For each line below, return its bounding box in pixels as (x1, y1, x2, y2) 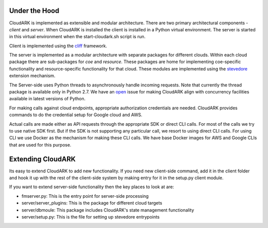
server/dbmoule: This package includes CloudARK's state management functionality (21, 207, 195, 213)
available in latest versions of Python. (9, 96, 86, 102)
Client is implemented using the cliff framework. (9, 43, 107, 49)
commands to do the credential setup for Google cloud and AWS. (9, 112, 142, 118)
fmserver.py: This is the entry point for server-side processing (21, 193, 149, 199)
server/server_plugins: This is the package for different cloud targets (21, 200, 162, 206)
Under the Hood (9, 6, 60, 15)
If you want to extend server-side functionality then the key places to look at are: (9, 184, 174, 190)
